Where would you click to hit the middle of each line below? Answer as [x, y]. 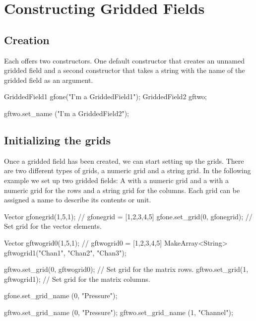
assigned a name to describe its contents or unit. [78, 200]
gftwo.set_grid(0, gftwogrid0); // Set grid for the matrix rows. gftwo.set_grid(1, [126, 269]
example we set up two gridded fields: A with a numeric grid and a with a [116, 180]
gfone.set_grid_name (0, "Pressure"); [61, 295]
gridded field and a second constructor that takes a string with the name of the [125, 70]
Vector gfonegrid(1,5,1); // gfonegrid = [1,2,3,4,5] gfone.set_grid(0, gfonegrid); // [128, 216]
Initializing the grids [58, 140]
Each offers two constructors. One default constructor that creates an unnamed [124, 60]
